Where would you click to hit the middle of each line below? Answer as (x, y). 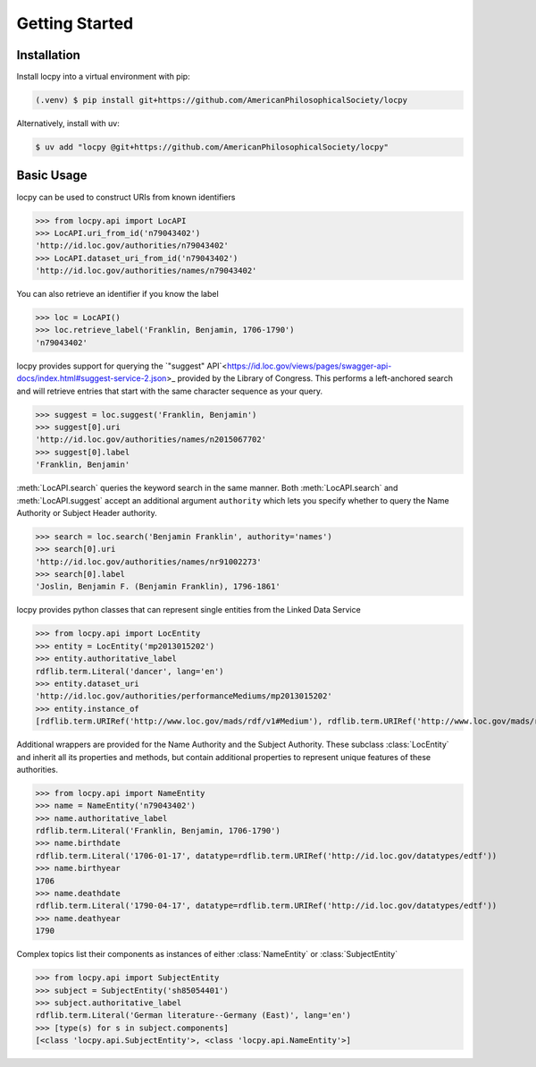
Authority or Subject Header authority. (87, 512)
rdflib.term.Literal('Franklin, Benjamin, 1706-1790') (158, 831)
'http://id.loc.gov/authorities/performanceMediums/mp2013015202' (184, 696)
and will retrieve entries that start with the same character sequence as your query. (170, 391)
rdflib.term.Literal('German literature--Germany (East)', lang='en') (193, 1016)
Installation (48, 55)
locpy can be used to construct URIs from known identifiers (126, 197)
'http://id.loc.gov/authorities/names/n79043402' (146, 271)
